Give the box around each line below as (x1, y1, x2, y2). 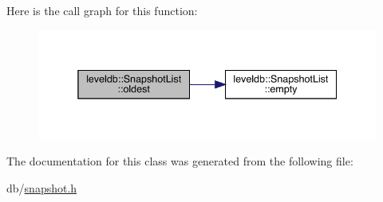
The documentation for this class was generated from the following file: (6, 153, 353, 169)
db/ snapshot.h (6, 179, 77, 196)
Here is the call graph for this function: (6, 2, 198, 18)
